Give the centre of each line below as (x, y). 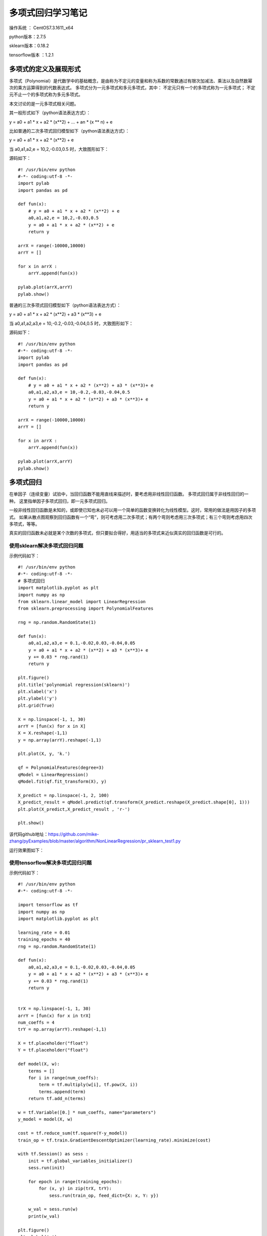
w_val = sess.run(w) (53, 1209)
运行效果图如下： (26, 850)
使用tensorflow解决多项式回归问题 (50, 863)
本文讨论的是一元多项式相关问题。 (44, 103)
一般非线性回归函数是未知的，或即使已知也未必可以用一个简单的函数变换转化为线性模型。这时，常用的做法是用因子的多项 (133, 510)
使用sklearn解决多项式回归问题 (46, 546)
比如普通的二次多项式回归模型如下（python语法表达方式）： (69, 131)
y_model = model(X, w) (45, 1119)
